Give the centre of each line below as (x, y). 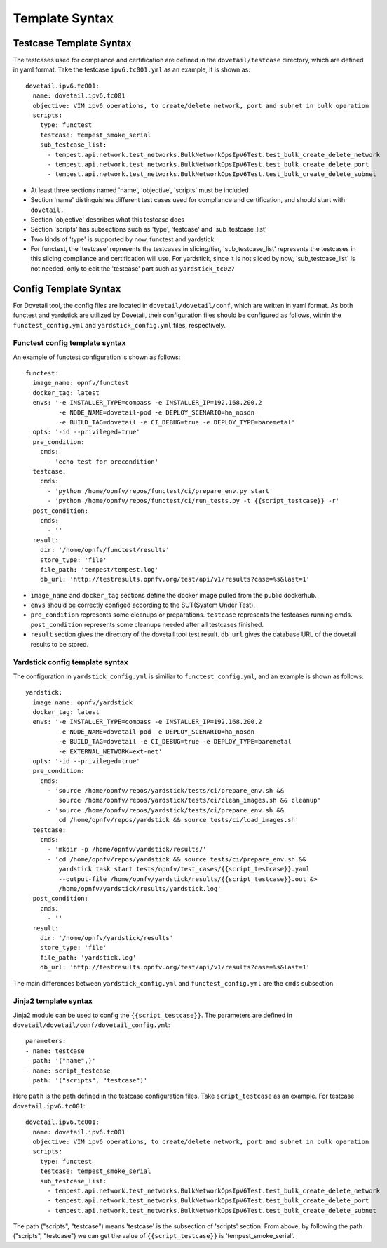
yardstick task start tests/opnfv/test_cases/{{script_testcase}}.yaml (184, 869)
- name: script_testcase (68, 1071)
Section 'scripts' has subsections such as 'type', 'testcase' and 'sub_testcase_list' (149, 229)
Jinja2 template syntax (53, 1001)
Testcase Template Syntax (72, 43)
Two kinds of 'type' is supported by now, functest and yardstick (122, 239)
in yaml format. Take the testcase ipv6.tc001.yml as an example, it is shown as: (131, 69)
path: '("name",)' (64, 1061)
